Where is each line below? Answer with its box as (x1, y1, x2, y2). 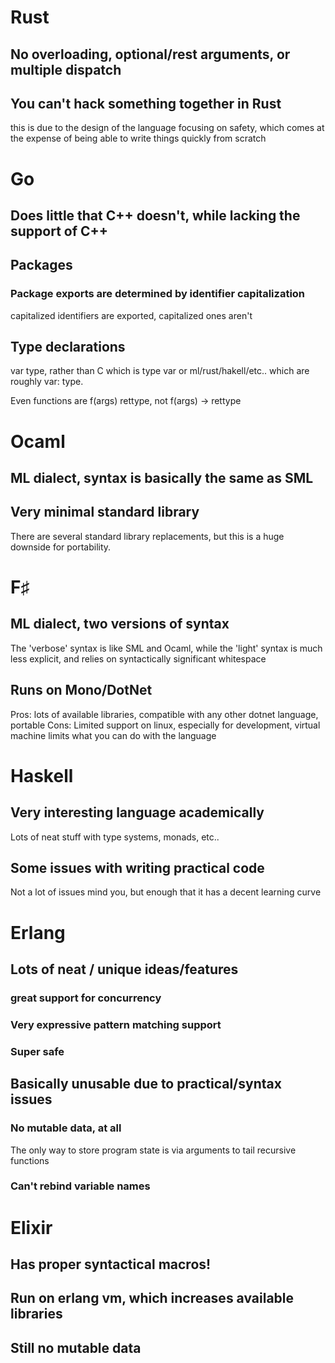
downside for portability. (10, 541, 112, 553)
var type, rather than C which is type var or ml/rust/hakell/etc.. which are (10, 365, 310, 377)
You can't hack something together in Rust (10, 95, 282, 112)
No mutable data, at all (10, 1121, 122, 1135)
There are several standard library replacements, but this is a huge (10, 530, 285, 542)
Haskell (10, 764, 74, 787)
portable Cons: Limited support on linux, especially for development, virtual (10, 719, 321, 731)
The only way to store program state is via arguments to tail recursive (10, 1144, 297, 1156)
